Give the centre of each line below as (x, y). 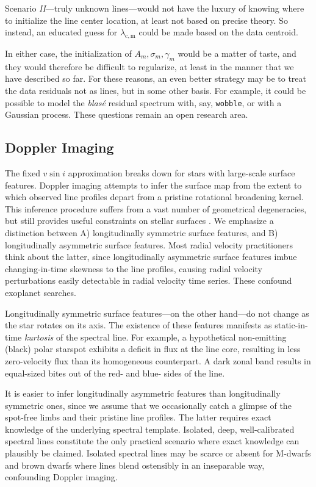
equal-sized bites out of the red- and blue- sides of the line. (115, 373)
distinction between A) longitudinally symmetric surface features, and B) (142, 232)
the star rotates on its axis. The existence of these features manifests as (138, 325)
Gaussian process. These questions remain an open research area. (127, 114)
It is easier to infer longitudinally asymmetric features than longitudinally (143, 393)
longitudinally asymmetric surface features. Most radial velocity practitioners (149, 244)
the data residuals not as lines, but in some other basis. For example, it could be (156, 90)
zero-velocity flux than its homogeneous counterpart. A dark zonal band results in (158, 360)
